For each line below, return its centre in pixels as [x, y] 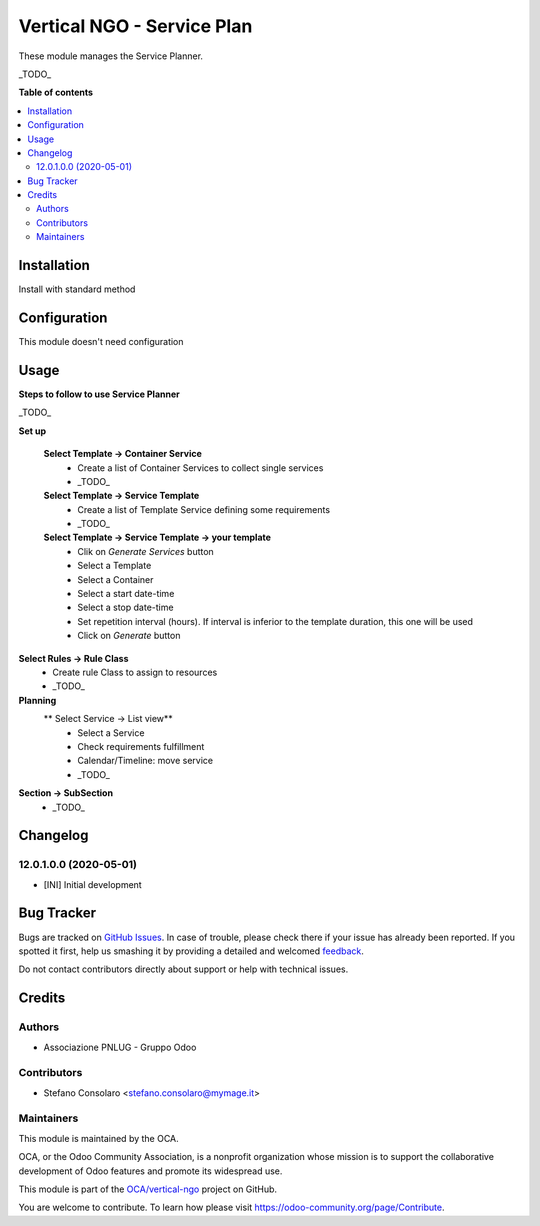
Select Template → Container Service [122, 454]
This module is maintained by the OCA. [98, 1138]
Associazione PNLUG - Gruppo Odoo [120, 1047]
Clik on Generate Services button [145, 551]
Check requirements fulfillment [141, 746]
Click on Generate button [129, 636]
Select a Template [114, 566]
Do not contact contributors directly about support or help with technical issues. [183, 969]
